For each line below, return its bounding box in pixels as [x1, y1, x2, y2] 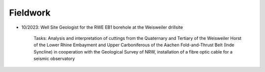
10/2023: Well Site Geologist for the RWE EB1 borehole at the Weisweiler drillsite [21, 24, 184, 30]
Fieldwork [9, 7, 51, 18]
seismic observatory [33, 56, 75, 62]
